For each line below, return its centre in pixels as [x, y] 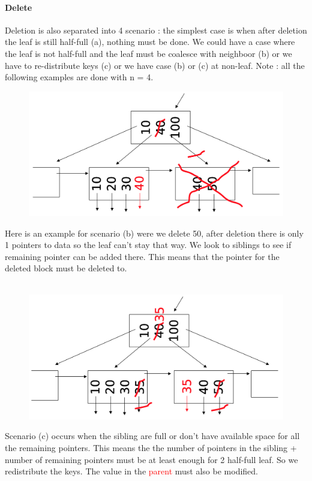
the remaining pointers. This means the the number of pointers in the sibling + [151, 448]
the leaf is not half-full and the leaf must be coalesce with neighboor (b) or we [148, 53]
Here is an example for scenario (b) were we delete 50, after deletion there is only [154, 233]
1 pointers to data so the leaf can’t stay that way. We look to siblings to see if [148, 245]
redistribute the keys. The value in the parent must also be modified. [131, 471]
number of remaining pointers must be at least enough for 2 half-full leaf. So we [151, 459]
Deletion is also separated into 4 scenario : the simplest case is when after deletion [156, 30]
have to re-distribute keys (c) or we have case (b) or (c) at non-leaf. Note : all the [155, 65]
